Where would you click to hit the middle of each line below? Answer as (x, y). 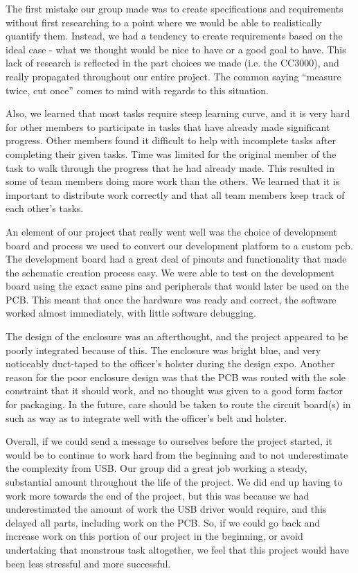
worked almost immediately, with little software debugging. (131, 313)
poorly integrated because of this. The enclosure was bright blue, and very (163, 350)
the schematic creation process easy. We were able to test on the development (170, 272)
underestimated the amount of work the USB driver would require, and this (166, 509)
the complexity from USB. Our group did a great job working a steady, (156, 468)
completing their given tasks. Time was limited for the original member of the (171, 153)
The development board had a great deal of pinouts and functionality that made (176, 259)
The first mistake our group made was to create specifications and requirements (174, 8)
